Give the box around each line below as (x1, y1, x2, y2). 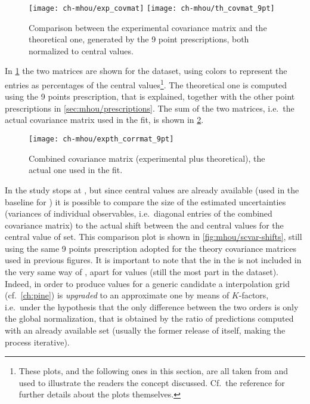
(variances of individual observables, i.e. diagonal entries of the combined (5, 207, 272, 220)
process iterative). (5, 335, 70, 348)
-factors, (238, 289, 269, 301)
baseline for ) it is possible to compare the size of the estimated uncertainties (5, 195, 286, 208)
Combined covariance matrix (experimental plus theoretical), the (29, 152, 265, 164)
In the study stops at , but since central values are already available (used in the (5, 183, 299, 196)
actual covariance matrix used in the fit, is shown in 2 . (5, 113, 204, 126)
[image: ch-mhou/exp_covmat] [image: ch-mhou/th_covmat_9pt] (29, 4, 275, 13)
